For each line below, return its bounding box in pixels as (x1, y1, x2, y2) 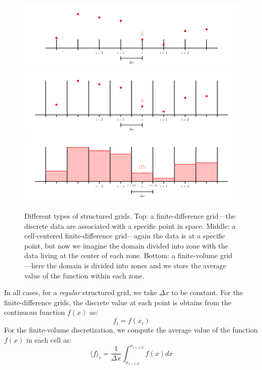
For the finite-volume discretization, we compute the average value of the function (4, 324, 258, 335)
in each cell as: (26, 334, 72, 345)
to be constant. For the (171, 287, 243, 298)
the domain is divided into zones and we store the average (47, 260, 227, 271)
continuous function (4, 307, 65, 317)
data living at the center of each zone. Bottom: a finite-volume (24, 250, 218, 261)
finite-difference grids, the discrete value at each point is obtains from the (4, 297, 232, 307)
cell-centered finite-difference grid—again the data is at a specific (24, 230, 226, 241)
